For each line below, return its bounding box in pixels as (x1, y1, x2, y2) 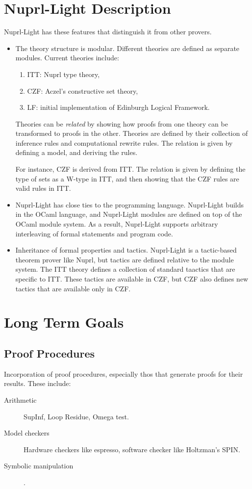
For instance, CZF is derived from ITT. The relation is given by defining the (15, 164, 246, 174)
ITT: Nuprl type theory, (27, 69, 100, 79)
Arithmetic (4, 394, 37, 405)
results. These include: (4, 378, 71, 388)
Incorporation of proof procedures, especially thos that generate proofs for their (4, 368, 243, 379)
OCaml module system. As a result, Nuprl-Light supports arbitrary (15, 219, 218, 229)
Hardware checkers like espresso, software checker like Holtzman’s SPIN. (24, 444, 240, 454)
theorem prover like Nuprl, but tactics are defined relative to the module (15, 254, 234, 264)
